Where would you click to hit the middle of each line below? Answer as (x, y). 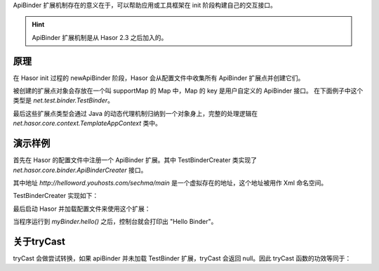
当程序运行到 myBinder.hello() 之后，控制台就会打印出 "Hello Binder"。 (115, 222)
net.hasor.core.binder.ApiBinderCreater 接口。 (80, 170)
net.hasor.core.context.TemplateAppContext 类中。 (87, 124)
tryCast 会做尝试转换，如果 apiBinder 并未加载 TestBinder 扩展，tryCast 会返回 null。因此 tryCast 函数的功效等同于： (182, 258)
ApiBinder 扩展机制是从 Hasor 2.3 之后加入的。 (100, 37)
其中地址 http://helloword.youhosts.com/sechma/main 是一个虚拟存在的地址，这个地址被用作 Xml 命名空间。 (170, 183)
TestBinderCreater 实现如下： (56, 196)
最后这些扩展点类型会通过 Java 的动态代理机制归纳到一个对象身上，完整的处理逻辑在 (135, 113)
